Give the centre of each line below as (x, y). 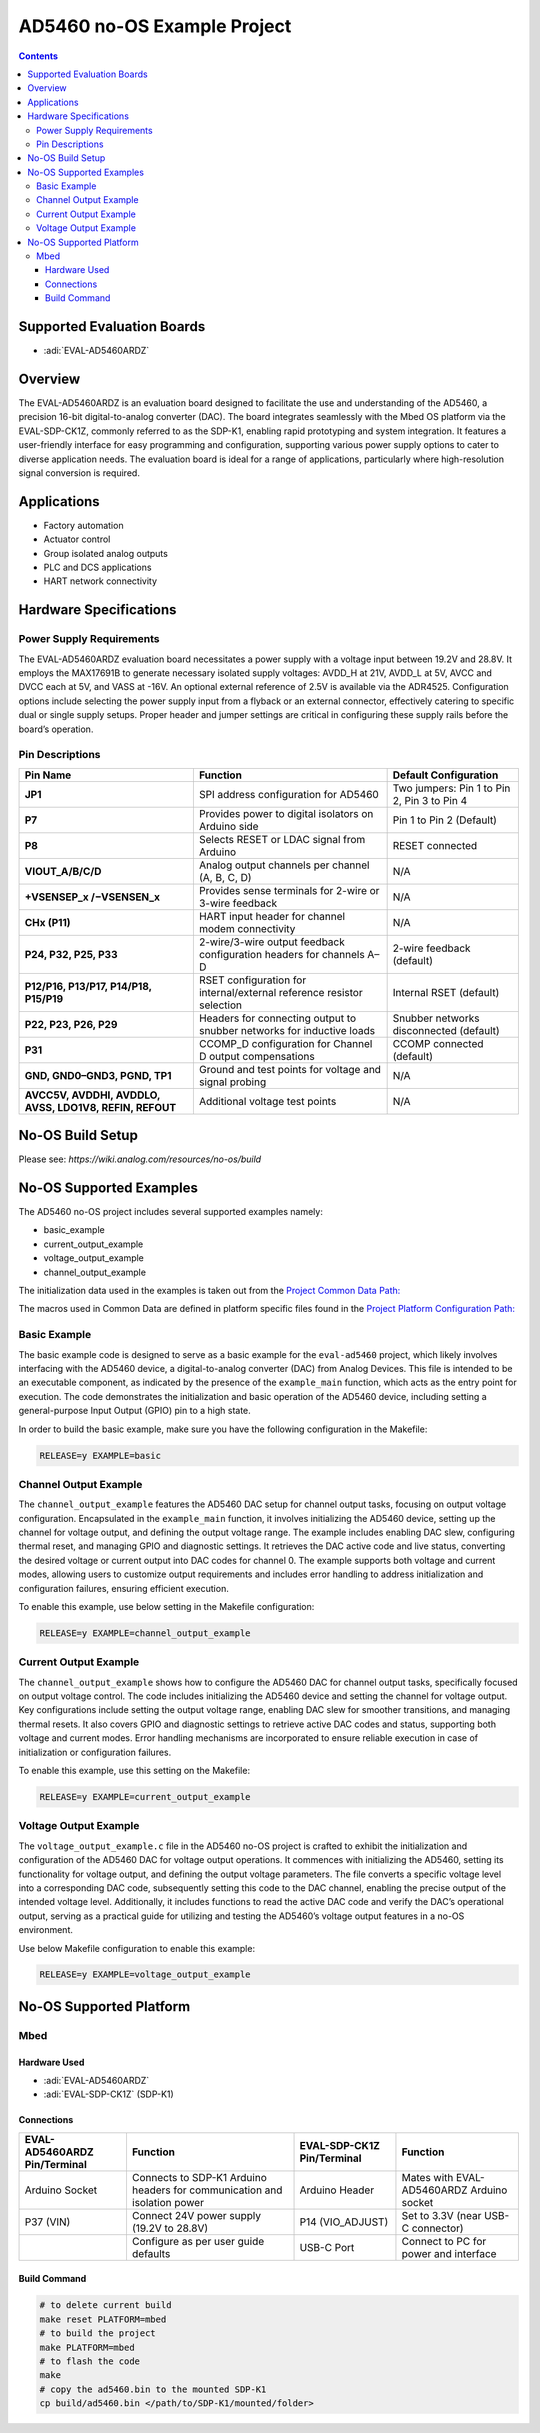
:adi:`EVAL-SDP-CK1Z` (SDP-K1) (108, 2094)
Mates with (427, 2177)
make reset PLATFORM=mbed (103, 2319)
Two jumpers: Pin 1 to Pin (451, 788)
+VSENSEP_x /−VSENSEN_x (92, 897)
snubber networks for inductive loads (286, 1030)
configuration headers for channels (281, 954)
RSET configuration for (252, 980)
